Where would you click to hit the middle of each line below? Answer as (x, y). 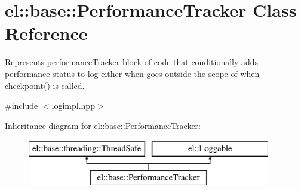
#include (21, 105)
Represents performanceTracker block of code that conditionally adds (132, 62)
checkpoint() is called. (45, 85)
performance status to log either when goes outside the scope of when (132, 73)
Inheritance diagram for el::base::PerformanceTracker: (103, 125)
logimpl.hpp (73, 105)
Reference (46, 33)
